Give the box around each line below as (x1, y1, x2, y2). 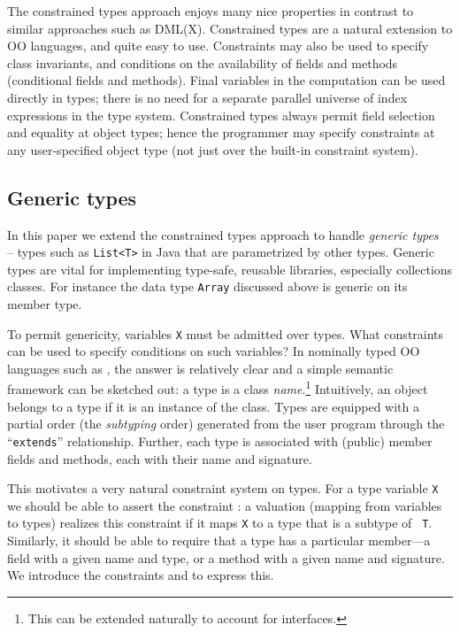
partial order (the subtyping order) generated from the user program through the (7, 414, 445, 433)
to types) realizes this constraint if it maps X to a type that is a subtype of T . (7, 513, 433, 532)
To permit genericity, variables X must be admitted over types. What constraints (7, 324, 444, 343)
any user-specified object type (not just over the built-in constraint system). (7, 140, 418, 158)
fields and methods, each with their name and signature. (7, 449, 312, 467)
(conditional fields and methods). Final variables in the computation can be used (7, 71, 446, 89)
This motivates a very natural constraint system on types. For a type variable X (7, 479, 439, 498)
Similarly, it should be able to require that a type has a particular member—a (7, 531, 431, 550)
